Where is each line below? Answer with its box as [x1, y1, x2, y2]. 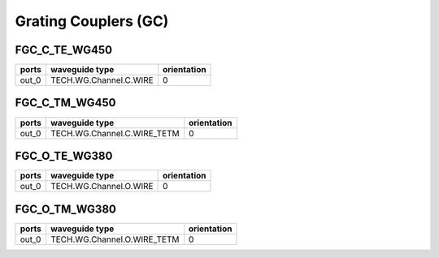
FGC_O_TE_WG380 [15, 149, 113, 162]
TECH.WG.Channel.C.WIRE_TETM [50, 127, 180, 139]
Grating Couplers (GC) [15, 12, 169, 30]
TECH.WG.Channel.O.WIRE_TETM [50, 234, 180, 245]
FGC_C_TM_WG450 [15, 96, 116, 110]
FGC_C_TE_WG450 [15, 43, 113, 57]
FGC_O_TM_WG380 [15, 202, 117, 216]
